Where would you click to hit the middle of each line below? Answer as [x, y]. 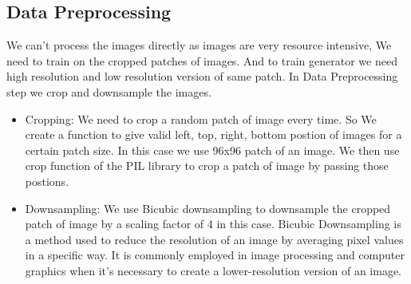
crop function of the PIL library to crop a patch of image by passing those [207, 166]
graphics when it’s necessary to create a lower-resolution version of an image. [213, 270]
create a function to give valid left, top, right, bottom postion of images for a [213, 134]
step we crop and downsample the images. [109, 91]
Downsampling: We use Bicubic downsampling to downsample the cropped [208, 208]
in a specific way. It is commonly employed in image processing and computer [215, 255]
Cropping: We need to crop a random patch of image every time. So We [201, 118]
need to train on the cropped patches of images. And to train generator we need [202, 60]
